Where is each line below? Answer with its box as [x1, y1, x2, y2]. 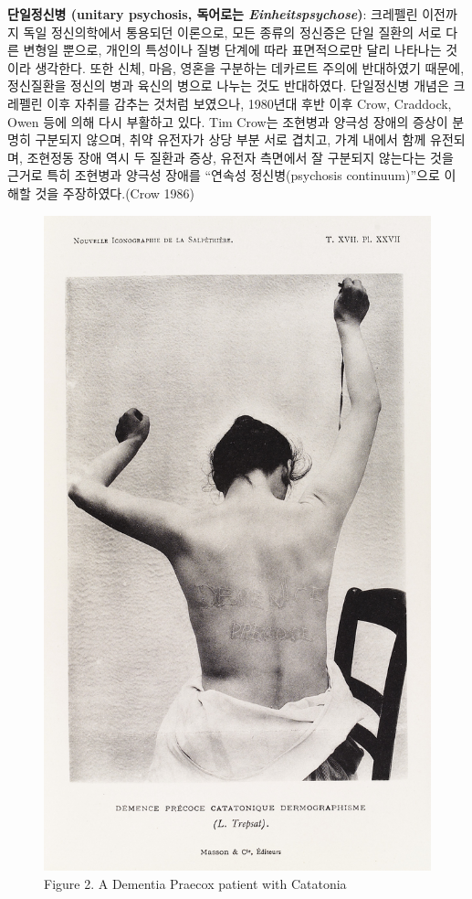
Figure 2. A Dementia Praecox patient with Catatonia [44, 873, 347, 893]
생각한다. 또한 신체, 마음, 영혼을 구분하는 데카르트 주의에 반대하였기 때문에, [35, 58, 465, 77]
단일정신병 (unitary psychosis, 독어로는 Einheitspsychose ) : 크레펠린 [7, 5, 418, 23]
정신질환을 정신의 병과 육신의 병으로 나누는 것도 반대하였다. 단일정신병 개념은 [7, 76, 449, 95]
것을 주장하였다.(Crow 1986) [35, 183, 195, 202]
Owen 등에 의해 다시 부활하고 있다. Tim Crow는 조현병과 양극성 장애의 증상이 [7, 112, 448, 131]
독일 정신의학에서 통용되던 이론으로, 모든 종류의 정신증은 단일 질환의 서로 [23, 22, 442, 41]
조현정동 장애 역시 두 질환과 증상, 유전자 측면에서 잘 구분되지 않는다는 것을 [26, 147, 454, 166]
